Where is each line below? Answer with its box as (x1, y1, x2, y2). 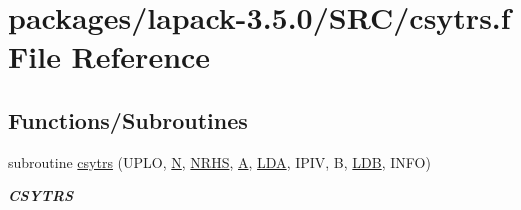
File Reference (8, 36, 211, 77)
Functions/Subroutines (8, 104, 248, 135)
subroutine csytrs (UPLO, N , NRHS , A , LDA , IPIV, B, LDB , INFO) (8, 151, 431, 172)
